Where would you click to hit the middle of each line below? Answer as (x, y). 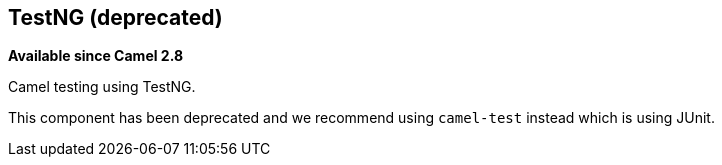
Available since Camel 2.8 (96, 56)
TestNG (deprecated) (115, 17)
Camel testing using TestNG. (102, 87)
